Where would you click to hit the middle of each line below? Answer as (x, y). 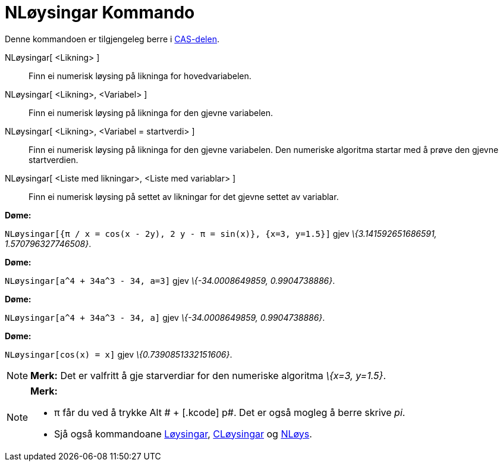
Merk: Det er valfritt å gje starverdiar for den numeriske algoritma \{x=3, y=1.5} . (208, 375)
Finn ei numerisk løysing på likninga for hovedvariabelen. (140, 76)
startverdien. (54, 159)
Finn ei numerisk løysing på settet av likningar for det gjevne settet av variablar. (184, 196)
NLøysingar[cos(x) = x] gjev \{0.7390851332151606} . (119, 354)
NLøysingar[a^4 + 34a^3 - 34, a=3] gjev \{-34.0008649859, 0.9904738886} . (170, 280)
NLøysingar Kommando (100, 12)
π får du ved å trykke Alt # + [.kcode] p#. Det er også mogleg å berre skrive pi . (230, 412)
